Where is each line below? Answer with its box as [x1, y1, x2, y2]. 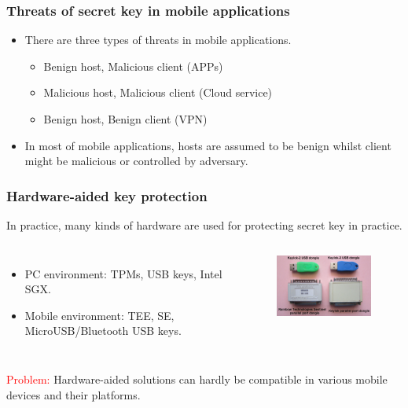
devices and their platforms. [6, 386, 141, 402]
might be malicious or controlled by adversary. [24, 153, 248, 169]
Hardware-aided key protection [6, 186, 208, 205]
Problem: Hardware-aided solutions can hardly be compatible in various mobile [6, 370, 388, 387]
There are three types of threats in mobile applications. [24, 31, 292, 48]
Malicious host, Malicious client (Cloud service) [43, 84, 273, 101]
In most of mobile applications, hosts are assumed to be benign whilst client [24, 137, 391, 153]
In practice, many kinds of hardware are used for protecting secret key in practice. [6, 217, 402, 233]
